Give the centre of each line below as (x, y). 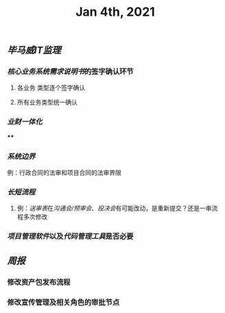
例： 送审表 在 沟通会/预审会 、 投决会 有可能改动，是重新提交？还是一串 (114, 208)
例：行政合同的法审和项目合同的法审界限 (64, 173)
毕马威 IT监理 (34, 50)
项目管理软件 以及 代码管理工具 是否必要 (70, 236)
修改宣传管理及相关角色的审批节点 (63, 302)
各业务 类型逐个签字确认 (51, 88)
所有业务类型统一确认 (47, 102)
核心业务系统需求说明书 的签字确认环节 (70, 71)
